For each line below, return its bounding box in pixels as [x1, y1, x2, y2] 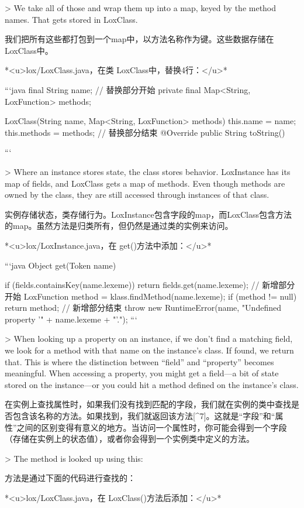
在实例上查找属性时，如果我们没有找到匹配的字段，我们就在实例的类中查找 [5, 398, 291, 410]
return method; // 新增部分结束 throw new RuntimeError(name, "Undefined [5, 301, 281, 314]
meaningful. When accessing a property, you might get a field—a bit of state [5, 367, 279, 379]
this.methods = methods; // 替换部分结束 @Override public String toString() [5, 126, 285, 138]
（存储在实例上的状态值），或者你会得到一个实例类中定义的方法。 [5, 433, 254, 445]
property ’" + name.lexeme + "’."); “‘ [5, 313, 137, 325]
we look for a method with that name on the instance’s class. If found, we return [5, 344, 294, 356]
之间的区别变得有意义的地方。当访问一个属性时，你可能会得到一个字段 [16, 421, 287, 433]
